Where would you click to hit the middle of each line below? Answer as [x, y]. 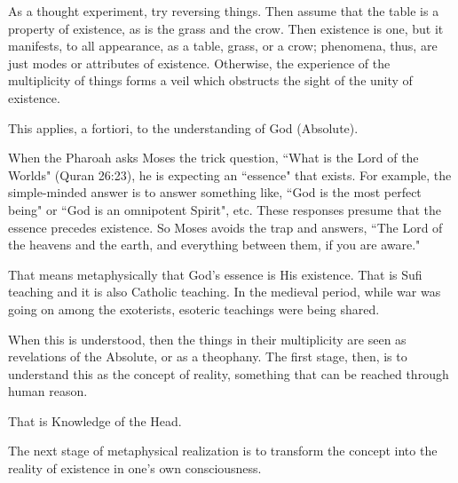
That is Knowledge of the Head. [95, 420]
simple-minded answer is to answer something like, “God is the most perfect [215, 192]
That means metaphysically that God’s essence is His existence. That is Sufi [215, 274]
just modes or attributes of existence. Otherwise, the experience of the [199, 63]
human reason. [48, 391]
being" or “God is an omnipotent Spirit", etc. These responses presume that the [225, 209]
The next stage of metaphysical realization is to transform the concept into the [223, 451]
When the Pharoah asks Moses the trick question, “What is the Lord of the [213, 158]
